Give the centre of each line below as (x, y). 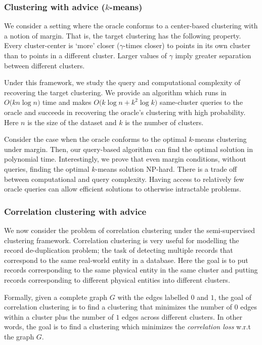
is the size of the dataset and (72, 122)
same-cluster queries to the (201, 102)
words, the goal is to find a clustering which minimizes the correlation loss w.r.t (127, 327)
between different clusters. (45, 65)
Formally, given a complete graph (56, 297)
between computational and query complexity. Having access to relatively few (124, 179)
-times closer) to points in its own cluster (187, 45)
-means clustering (220, 139)
